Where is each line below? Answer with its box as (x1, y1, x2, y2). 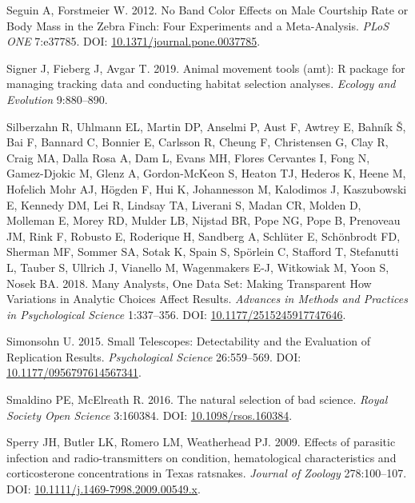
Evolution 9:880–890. (6, 90, 108, 107)
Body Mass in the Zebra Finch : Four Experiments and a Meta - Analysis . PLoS (6, 17, 389, 34)
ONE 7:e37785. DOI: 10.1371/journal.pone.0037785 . (6, 33, 261, 50)
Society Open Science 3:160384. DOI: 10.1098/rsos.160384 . (6, 406, 293, 423)
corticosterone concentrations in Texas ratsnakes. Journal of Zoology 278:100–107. (6, 465, 407, 481)
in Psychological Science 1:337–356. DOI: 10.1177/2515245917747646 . (6, 305, 346, 322)
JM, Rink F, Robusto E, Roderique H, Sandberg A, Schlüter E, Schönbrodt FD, (6, 227, 401, 244)
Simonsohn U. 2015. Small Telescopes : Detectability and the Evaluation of (6, 333, 370, 349)
